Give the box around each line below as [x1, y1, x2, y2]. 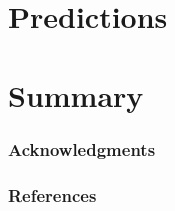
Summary [8, 74, 144, 115]
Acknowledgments [8, 136, 156, 161]
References [8, 182, 97, 207]
